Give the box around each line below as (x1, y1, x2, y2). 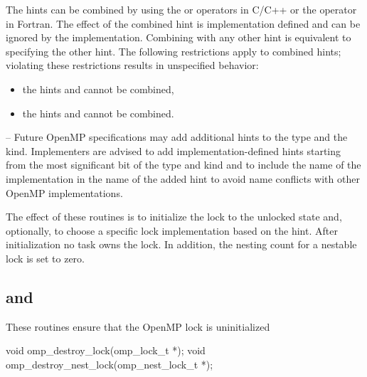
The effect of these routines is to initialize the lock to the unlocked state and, (6, 209, 342, 224)
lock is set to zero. (6, 250, 85, 265)
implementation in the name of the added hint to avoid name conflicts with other (6, 171, 360, 186)
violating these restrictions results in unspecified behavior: (6, 58, 259, 73)
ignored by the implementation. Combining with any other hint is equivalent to (6, 30, 351, 45)
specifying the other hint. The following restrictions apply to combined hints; (6, 43, 341, 58)
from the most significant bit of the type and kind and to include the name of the (6, 157, 361, 172)
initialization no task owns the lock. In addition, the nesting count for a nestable (6, 237, 357, 252)
